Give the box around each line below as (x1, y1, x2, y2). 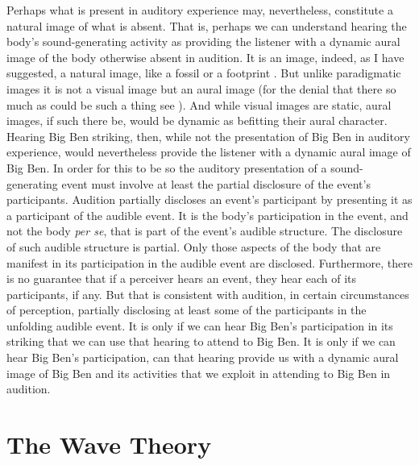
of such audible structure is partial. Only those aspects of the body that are (6, 238, 381, 255)
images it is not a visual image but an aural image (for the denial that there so (6, 80, 396, 97)
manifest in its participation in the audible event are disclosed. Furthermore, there (6, 254, 413, 271)
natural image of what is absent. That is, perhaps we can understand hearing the (6, 17, 407, 34)
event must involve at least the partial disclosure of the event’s (61, 175, 371, 192)
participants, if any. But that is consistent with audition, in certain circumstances (6, 285, 409, 302)
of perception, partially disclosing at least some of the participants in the (6, 301, 367, 318)
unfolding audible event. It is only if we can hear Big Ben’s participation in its (6, 317, 393, 334)
